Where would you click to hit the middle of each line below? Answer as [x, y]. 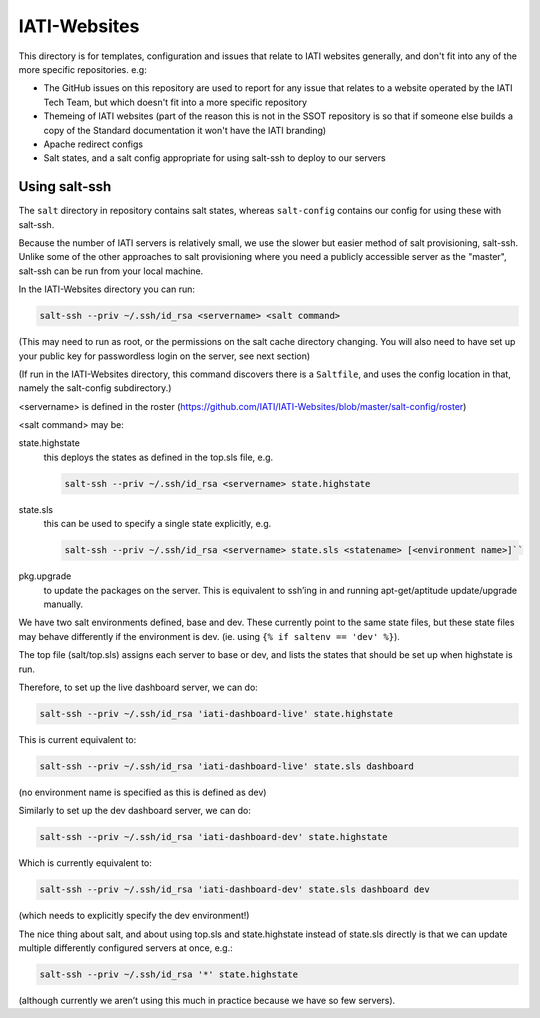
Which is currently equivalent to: [85, 863]
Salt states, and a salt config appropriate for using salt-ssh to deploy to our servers [214, 158]
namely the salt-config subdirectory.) [95, 388]
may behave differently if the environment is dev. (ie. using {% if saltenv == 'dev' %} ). [209, 636]
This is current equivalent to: [77, 739]
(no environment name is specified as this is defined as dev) [142, 792]
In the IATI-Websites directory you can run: [106, 289]
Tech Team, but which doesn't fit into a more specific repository [175, 102]
